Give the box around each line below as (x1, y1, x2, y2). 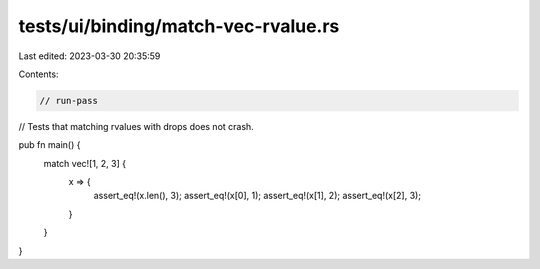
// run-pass (39, 95, 99, 106)
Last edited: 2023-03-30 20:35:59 (18, 50, 161, 62)
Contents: (18, 68, 59, 80)
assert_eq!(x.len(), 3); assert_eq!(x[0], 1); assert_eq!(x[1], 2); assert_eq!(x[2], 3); (93, 190, 422, 202)
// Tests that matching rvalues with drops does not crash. (18, 120, 254, 132)
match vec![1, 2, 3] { (43, 157, 127, 169)
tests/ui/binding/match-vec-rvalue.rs (18, 15, 340, 37)
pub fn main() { (18, 139, 81, 151)
